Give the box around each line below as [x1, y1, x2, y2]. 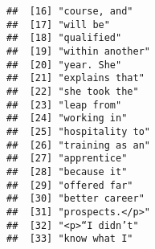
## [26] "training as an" [6, 139, 150, 151]
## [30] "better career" [6, 193, 145, 205]
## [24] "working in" [6, 112, 128, 124]
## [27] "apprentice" [6, 153, 128, 165]
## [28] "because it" [6, 165, 128, 178]
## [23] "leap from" [6, 99, 122, 111]
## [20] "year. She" [6, 59, 122, 71]
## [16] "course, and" [6, 6, 133, 17]
